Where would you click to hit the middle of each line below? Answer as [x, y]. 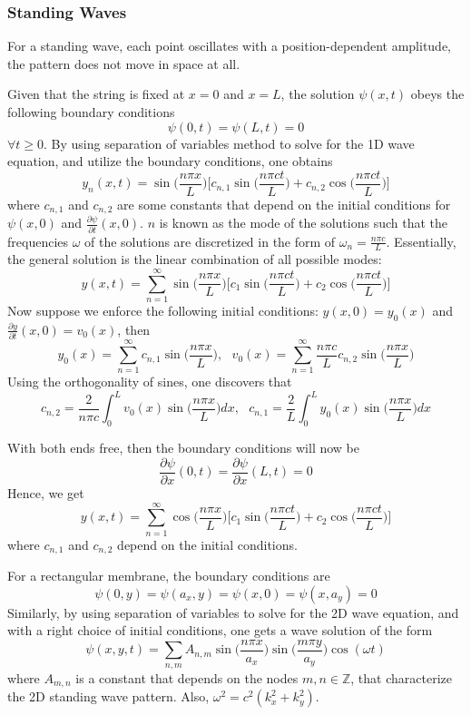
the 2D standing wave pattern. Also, [108, 696]
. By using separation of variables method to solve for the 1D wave [229, 143]
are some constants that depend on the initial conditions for [284, 204]
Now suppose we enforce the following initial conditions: [163, 311]
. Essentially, [421, 241]
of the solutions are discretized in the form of [210, 241]
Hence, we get [46, 492]
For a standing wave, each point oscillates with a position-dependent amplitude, [230, 46]
